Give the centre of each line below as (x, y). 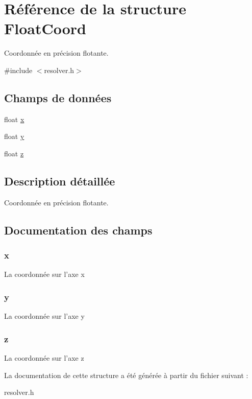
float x (14, 119)
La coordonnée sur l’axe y (44, 316)
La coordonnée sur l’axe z (44, 357)
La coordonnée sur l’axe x (44, 274)
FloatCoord (45, 28)
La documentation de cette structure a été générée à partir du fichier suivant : (126, 375)
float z (14, 153)
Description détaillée (60, 181)
